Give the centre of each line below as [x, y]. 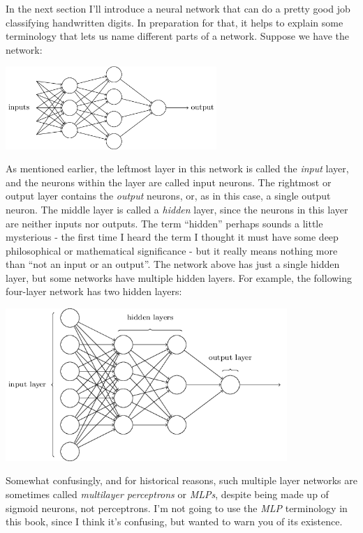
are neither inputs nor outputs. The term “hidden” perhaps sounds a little [164, 223]
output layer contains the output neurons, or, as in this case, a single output [168, 196]
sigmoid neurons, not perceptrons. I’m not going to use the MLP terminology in [177, 508]
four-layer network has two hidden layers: [94, 291]
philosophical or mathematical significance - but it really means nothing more [172, 250]
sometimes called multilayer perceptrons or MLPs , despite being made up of [167, 494]
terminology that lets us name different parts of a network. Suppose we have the [177, 36]
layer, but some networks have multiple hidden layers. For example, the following [179, 277]
